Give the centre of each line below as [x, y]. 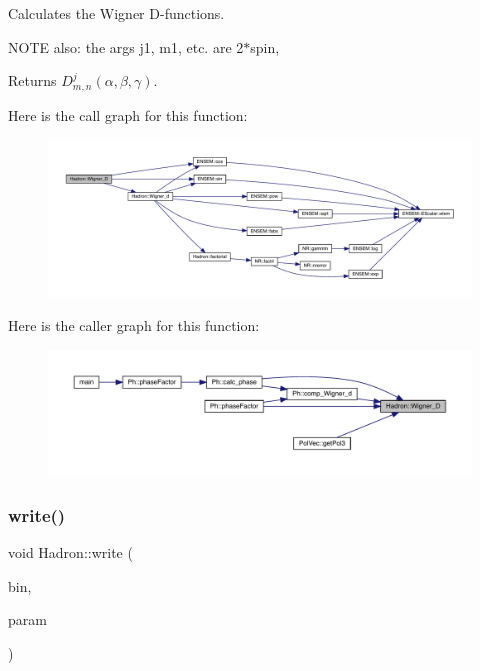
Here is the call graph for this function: [128, 114]
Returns [32, 80]
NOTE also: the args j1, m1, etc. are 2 [126, 46]
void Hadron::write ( [70, 552]
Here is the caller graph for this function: [134, 325]
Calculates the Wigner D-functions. [116, 13]
